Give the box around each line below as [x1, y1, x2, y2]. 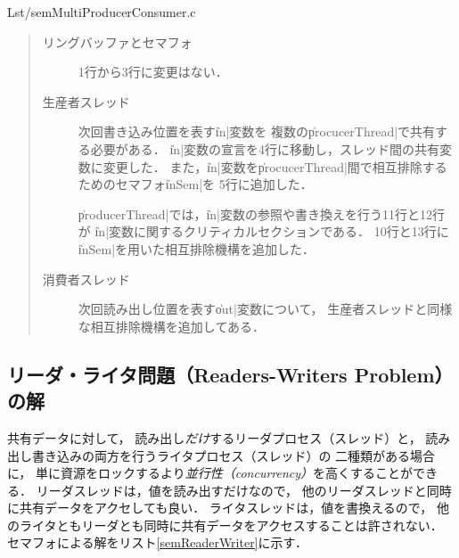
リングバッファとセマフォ [42, 32, 193, 51]
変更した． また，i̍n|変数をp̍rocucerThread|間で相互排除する [102, 157, 447, 176]
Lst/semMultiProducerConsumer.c [7, 3, 196, 21]
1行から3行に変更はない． [78, 62, 228, 81]
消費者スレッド [42, 269, 130, 288]
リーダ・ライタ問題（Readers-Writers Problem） [7, 360, 454, 388]
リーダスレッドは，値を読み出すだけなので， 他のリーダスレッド [36, 480, 414, 499]
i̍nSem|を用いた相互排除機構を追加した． [78, 239, 316, 258]
